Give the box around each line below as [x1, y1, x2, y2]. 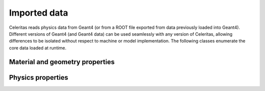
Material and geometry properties [9, 58, 115, 66]
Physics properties [9, 73, 69, 82]
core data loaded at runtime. [9, 45, 67, 51]
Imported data [9, 7, 68, 18]
